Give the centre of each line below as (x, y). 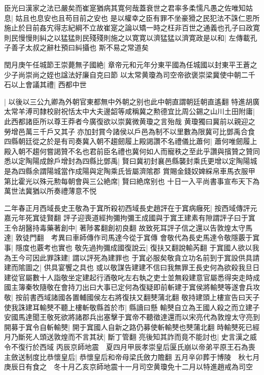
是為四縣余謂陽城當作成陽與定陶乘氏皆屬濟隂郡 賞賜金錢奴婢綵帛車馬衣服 (126, 171)
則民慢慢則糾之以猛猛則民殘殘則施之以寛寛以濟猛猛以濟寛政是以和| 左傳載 (127, 37)
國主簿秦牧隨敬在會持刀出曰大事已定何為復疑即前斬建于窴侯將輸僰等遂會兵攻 (132, 287)
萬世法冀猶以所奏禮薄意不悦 (50, 191)
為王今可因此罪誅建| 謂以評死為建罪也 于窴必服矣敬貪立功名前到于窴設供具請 (132, 257)
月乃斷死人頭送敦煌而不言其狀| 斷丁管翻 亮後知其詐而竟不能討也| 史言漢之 (127, 337)
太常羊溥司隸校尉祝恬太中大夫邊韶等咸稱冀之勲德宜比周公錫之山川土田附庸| (129, 111)
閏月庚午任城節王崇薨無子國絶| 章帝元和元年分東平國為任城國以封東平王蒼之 (131, 64)
